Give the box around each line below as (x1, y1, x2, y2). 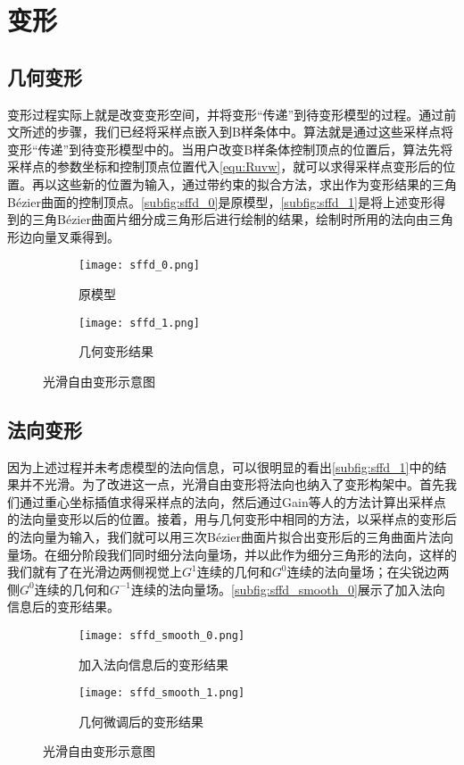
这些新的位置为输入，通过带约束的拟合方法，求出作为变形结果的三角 (56, 174, 457, 193)
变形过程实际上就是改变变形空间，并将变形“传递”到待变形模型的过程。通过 (7, 104, 444, 123)
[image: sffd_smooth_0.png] (79, 628, 245, 642)
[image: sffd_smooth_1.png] (79, 686, 245, 700)
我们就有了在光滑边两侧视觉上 (7, 562, 182, 581)
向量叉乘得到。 (31, 227, 120, 245)
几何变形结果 (79, 342, 153, 361)
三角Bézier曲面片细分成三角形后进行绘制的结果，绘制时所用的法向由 (31, 210, 428, 229)
